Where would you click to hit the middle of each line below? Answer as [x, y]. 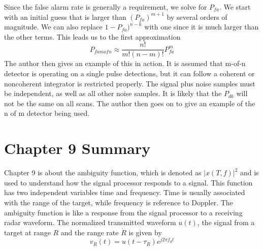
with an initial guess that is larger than [65, 17]
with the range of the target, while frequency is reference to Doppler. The [119, 202]
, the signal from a [226, 222]
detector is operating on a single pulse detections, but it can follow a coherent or [129, 73]
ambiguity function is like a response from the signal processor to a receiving [123, 212]
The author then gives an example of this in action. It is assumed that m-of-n [125, 63]
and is [249, 173]
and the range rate [90, 232]
